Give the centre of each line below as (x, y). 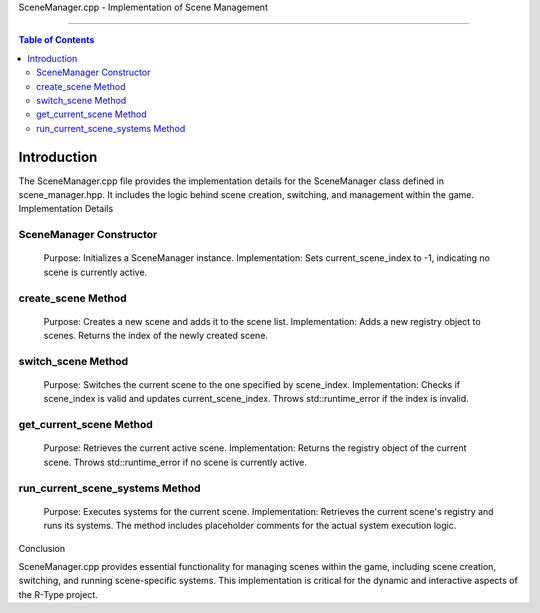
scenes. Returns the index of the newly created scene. (156, 336)
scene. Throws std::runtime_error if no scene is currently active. (175, 462)
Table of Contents (56, 40)
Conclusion (42, 548)
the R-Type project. (58, 594)
